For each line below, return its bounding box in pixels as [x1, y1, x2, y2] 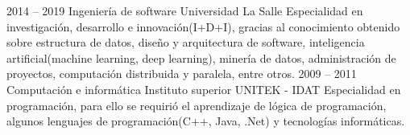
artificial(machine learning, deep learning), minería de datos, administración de [6, 49, 396, 66]
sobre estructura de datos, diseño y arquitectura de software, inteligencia [6, 34, 365, 51]
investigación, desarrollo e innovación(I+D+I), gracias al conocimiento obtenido [6, 18, 400, 35]
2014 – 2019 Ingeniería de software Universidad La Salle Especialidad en [6, 2, 363, 18]
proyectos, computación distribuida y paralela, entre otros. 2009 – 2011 [6, 65, 357, 82]
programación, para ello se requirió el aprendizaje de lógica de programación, [6, 96, 387, 113]
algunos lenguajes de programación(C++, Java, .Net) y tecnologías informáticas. [6, 112, 405, 129]
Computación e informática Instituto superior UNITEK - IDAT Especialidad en [6, 80, 401, 97]
